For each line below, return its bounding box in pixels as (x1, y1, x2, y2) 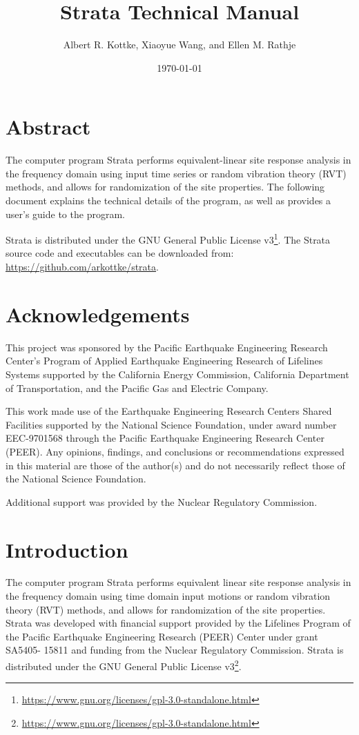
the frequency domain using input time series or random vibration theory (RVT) (6, 166, 347, 180)
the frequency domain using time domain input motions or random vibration (6, 589, 331, 603)
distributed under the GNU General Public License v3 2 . (6, 657, 242, 673)
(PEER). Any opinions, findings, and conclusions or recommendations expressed (6, 444, 345, 458)
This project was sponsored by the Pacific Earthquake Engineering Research (6, 340, 328, 354)
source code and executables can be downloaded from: (6, 246, 234, 260)
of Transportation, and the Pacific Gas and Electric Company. (6, 380, 269, 395)
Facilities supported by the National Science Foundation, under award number (6, 417, 337, 431)
